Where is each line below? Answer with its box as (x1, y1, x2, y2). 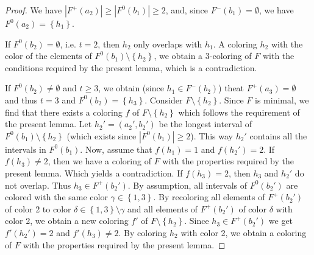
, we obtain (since (98, 82, 164, 94)
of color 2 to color (5, 202, 71, 215)
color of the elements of (5, 49, 92, 62)
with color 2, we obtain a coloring (180, 226, 307, 239)
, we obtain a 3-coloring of (154, 49, 252, 62)
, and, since (165, 4, 208, 16)
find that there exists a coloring (5, 105, 123, 118)
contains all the (249, 129, 307, 142)
